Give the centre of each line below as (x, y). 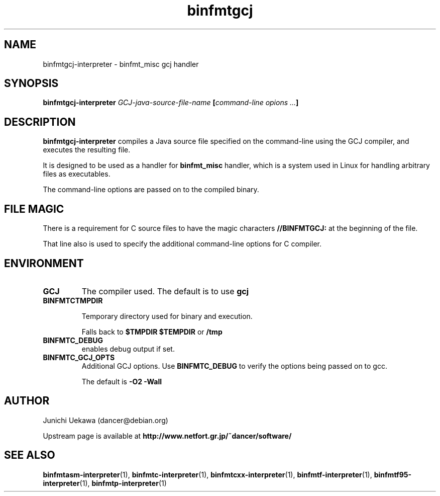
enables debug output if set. (128, 349)
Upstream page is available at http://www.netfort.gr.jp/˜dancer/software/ (167, 436)
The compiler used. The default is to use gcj (165, 291)
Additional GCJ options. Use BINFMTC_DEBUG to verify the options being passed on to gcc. (234, 366)
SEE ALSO (30, 455)
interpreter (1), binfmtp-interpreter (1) (105, 483)
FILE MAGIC (34, 209)
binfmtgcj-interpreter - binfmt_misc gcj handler (121, 64)
